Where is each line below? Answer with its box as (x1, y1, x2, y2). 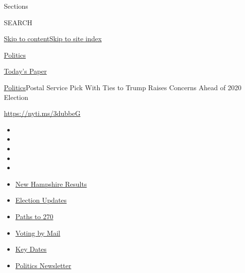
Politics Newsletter (15, 260, 71, 270)
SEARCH (4, 17, 33, 27)
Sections (4, 1, 28, 11)
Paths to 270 (15, 211, 53, 221)
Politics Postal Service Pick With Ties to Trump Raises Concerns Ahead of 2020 (4, 82, 242, 92)
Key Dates (15, 244, 47, 254)
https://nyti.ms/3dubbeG (4, 108, 81, 118)
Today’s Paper (4, 66, 47, 76)
